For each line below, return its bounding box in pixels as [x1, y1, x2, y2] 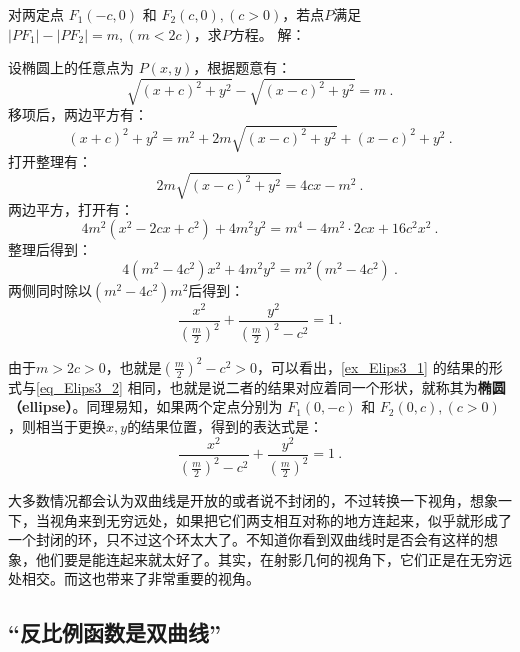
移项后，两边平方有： [8, 104, 148, 125]
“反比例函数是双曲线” [8, 617, 221, 648]
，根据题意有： [193, 57, 292, 78]
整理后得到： [8, 239, 92, 260]
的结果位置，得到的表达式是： [127, 415, 324, 436]
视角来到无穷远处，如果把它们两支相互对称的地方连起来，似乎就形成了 [49, 509, 512, 530]
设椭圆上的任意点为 [8, 57, 134, 78]
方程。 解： [230, 23, 306, 44]
